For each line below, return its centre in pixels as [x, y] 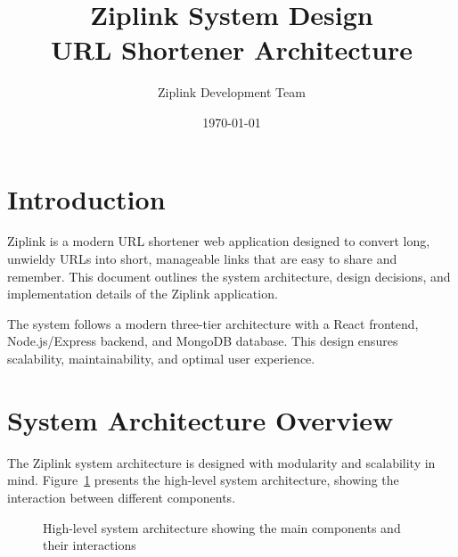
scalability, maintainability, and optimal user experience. [161, 358]
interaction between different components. [122, 497]
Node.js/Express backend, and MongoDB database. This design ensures [203, 341]
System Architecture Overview [200, 419]
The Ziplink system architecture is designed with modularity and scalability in [221, 462]
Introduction [86, 198]
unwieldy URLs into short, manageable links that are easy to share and [202, 259]
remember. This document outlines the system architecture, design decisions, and [229, 276]
